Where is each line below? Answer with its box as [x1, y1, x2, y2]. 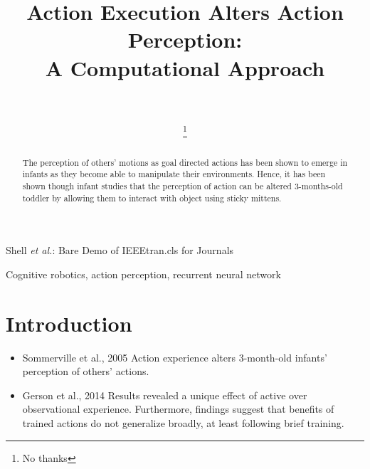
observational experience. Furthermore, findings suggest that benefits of [22, 401, 334, 416]
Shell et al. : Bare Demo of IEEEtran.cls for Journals [6, 243, 234, 258]
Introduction [6, 308, 132, 337]
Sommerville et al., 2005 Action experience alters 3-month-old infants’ [22, 349, 327, 364]
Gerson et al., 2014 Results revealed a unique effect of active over [22, 387, 307, 402]
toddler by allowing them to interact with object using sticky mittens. [22, 191, 282, 204]
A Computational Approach [45, 53, 325, 82]
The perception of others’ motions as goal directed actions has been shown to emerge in [22, 156, 348, 168]
